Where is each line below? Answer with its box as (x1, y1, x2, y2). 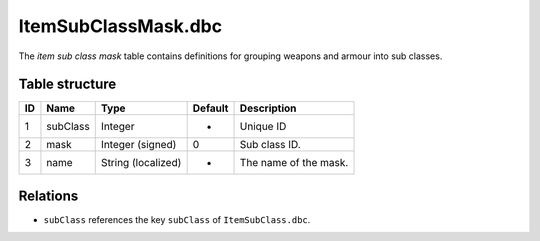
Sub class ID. (239, 138, 302, 152)
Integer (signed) (100, 138, 177, 152)
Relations (18, 187, 79, 204)
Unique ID (239, 120, 287, 134)
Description (239, 101, 297, 115)
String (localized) (100, 156, 182, 170)
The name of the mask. (239, 156, 349, 170)
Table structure (18, 76, 117, 93)
